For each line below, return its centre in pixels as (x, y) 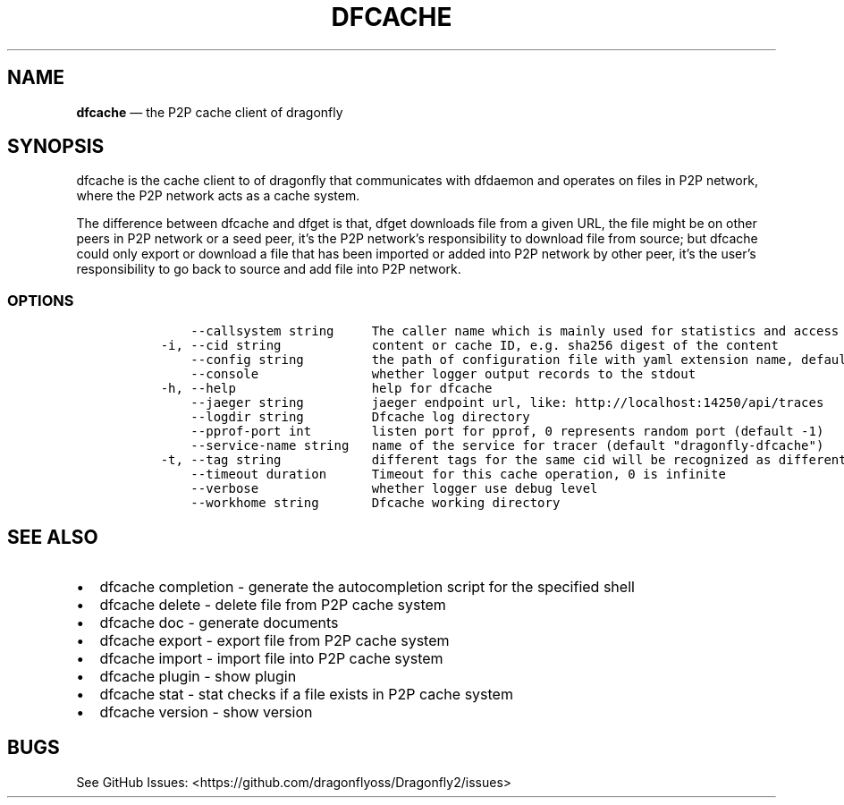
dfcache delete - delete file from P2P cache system (273, 605)
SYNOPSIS (56, 147)
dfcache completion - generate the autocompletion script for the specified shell (367, 587)
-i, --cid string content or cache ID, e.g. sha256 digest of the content (469, 346)
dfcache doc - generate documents (219, 623)
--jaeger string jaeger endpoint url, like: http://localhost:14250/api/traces (507, 403)
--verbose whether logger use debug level (394, 489)
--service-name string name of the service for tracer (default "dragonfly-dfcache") (507, 446)
